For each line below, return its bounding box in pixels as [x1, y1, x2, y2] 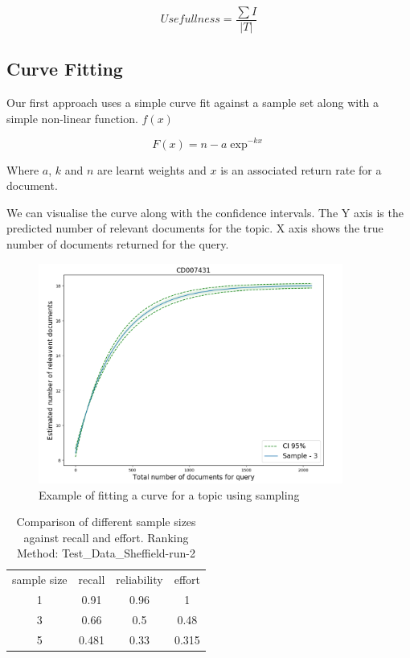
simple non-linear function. [6, 109, 138, 126]
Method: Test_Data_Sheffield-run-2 [17, 545, 195, 561]
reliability [116, 571, 163, 588]
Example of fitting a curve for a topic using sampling [39, 486, 300, 503]
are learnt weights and [97, 161, 207, 178]
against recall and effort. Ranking [23, 528, 189, 545]
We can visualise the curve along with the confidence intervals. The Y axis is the [6, 204, 404, 220]
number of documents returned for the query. [6, 235, 229, 252]
